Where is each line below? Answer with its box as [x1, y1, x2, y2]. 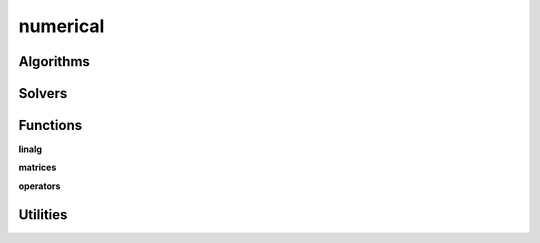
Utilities [18, 206, 68, 223]
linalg [18, 143, 43, 155]
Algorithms [18, 53, 90, 70]
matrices [18, 161, 57, 174]
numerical [18, 15, 105, 37]
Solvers [18, 85, 68, 102]
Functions [18, 117, 83, 134]
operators [18, 180, 61, 192]
